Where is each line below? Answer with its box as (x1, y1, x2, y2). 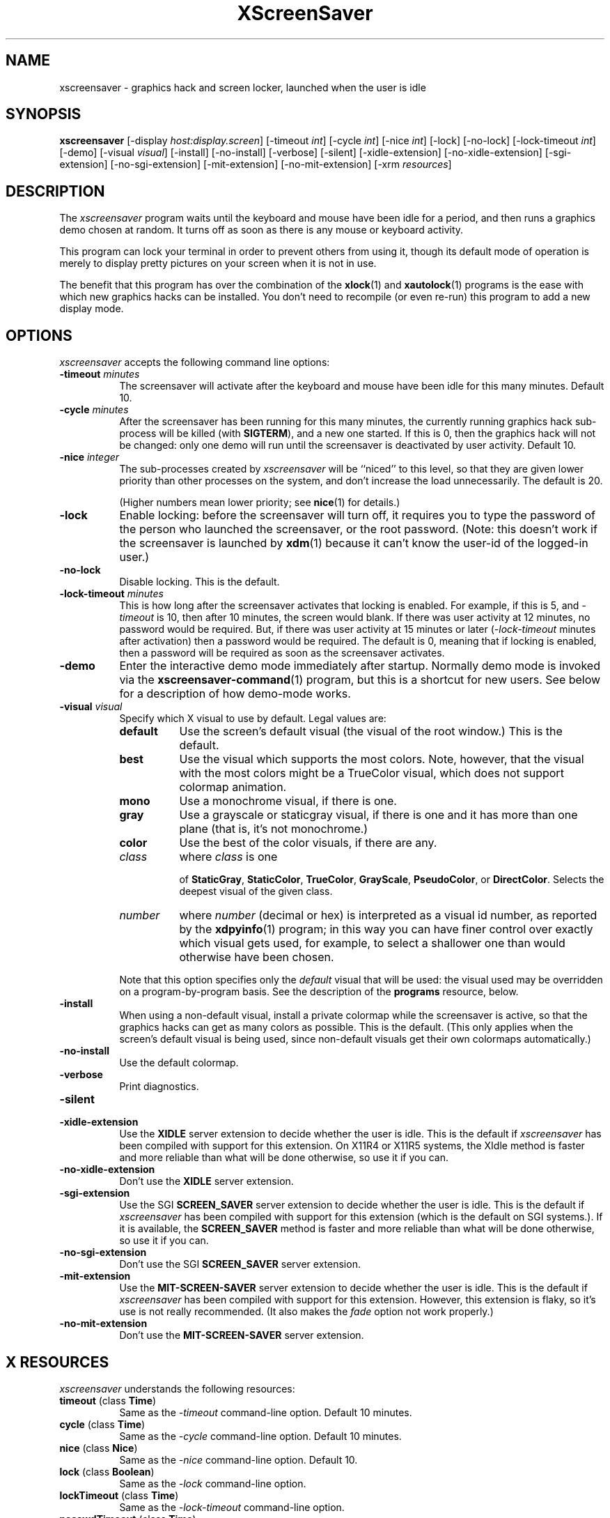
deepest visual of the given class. (179, 885, 333, 898)
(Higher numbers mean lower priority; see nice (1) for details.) (119, 496, 400, 509)
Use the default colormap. (119, 1057, 239, 1069)
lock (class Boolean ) (59, 1465, 155, 1478)
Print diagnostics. (119, 1080, 199, 1093)
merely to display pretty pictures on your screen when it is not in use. (59, 257, 377, 270)
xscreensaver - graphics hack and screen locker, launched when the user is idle (59, 81, 426, 93)
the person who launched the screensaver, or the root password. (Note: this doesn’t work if (119, 522, 597, 537)
